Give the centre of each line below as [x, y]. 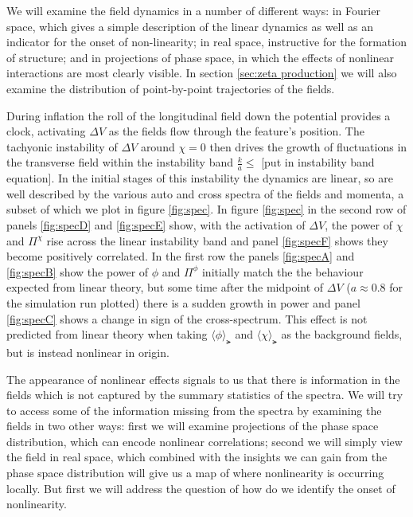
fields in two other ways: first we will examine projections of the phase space [193, 426]
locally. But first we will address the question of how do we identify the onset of [201, 488]
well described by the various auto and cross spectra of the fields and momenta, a [205, 193]
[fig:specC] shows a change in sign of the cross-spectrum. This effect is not [187, 318]
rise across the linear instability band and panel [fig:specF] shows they [217, 240]
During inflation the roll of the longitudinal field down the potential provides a [199, 115]
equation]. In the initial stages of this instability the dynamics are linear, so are [200, 178]
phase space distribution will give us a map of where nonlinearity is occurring [195, 473]
